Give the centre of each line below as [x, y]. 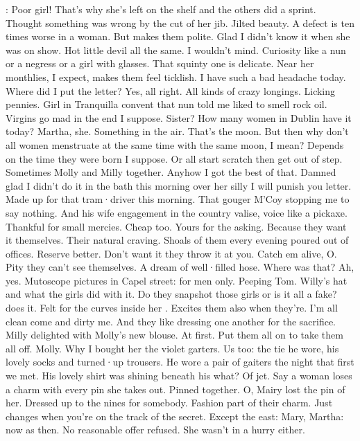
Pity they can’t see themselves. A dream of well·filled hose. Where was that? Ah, [180, 267]
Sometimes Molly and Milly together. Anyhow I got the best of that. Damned [171, 172]
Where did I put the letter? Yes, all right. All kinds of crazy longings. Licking [171, 90]
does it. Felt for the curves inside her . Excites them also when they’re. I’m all [172, 308]
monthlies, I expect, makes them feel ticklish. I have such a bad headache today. [176, 76]
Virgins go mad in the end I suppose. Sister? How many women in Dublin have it [179, 117]
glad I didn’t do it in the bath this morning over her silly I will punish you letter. [179, 185]
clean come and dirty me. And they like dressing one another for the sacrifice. [171, 321]
